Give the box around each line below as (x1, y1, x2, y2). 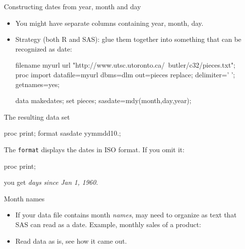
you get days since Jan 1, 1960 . (4, 177, 98, 187)
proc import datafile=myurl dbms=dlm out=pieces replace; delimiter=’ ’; (15, 69, 235, 79)
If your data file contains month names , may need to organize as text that (15, 210, 237, 220)
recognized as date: (15, 43, 72, 53)
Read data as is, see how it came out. (15, 235, 127, 246)
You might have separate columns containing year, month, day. (15, 18, 204, 28)
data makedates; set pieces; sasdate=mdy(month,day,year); (15, 95, 191, 106)
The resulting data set (4, 111, 70, 122)
